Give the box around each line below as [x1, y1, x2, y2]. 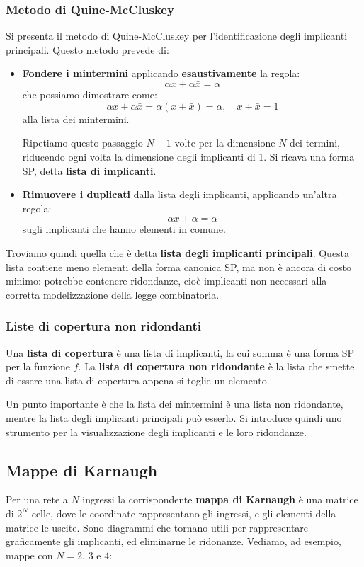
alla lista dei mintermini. [22, 111, 130, 126]
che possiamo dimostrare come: [22, 87, 157, 102]
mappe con [6, 547, 53, 562]
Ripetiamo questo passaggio [22, 135, 143, 150]
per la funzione [6, 359, 71, 374]
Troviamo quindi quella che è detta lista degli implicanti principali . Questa [6, 245, 350, 260]
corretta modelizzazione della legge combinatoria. [6, 287, 220, 302]
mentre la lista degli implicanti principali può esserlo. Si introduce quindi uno [6, 410, 342, 425]
